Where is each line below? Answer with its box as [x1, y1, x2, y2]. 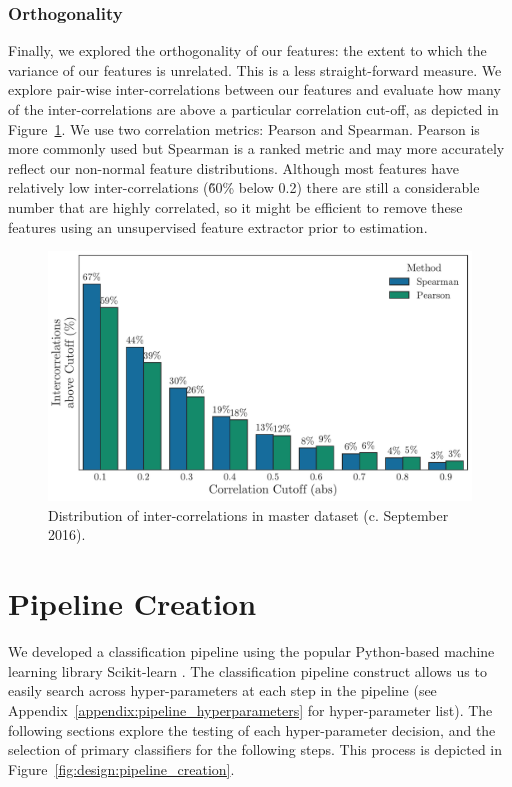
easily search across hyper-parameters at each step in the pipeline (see [8, 680, 437, 701]
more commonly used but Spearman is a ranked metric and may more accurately [8, 138, 505, 159]
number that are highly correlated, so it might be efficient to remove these [8, 196, 463, 217]
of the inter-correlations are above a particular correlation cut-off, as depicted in [8, 99, 499, 119]
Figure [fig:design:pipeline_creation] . [8, 758, 235, 779]
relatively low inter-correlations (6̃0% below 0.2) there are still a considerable [8, 177, 480, 198]
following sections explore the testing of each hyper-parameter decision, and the [8, 719, 496, 740]
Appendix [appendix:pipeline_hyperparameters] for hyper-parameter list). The [8, 699, 493, 720]
